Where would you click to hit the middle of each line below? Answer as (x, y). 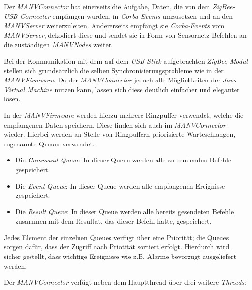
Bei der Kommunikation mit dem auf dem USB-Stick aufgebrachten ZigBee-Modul (126, 60)
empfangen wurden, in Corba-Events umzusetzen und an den (143, 16)
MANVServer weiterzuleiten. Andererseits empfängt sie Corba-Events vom (114, 25)
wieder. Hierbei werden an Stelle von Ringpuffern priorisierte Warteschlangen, (120, 134)
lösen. (12, 99)
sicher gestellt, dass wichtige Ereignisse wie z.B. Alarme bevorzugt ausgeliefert (120, 256)
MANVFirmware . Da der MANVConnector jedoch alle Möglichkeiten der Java (120, 80)
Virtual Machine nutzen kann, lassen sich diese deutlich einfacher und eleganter (122, 89)
